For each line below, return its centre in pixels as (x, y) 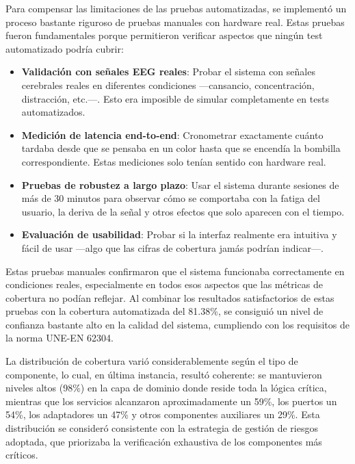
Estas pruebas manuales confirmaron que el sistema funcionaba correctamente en (175, 271)
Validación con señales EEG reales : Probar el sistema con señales (168, 72)
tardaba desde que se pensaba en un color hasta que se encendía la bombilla (181, 148)
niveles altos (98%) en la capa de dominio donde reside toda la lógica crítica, (166, 388)
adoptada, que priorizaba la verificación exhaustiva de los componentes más (164, 441)
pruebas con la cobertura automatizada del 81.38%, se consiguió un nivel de (165, 311)
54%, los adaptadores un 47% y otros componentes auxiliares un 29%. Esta (163, 414)
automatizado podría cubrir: (65, 48)
